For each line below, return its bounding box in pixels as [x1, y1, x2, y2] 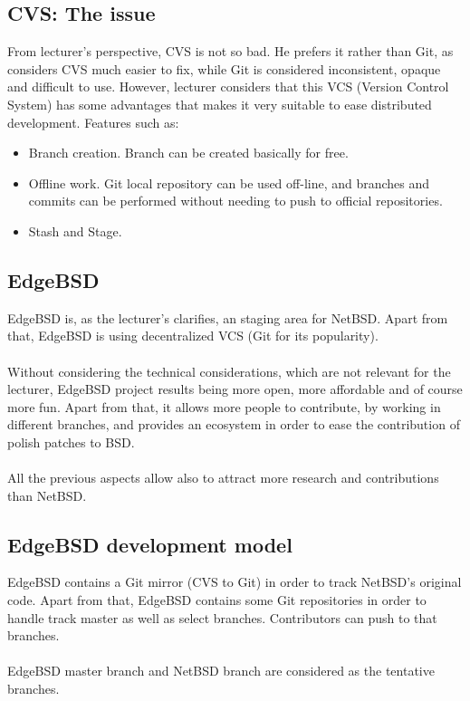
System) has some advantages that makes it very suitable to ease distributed [7, 94, 432, 113]
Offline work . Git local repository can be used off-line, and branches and [28, 173, 430, 192]
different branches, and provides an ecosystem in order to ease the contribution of [7, 415, 460, 434]
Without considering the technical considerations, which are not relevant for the [7, 361, 451, 380]
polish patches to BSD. [7, 432, 135, 451]
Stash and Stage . [28, 221, 122, 240]
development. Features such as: [7, 112, 179, 131]
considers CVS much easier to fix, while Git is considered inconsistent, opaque [7, 59, 441, 78]
